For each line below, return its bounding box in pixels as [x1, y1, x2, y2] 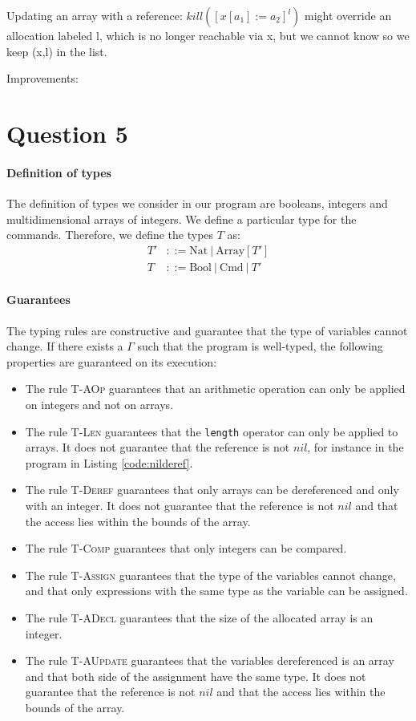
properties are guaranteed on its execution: [6, 353, 217, 370]
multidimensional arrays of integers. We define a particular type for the [6, 210, 357, 227]
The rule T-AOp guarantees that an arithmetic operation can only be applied [25, 380, 406, 397]
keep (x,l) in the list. [6, 43, 107, 59]
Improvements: [6, 70, 79, 87]
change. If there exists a [6, 338, 123, 354]
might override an [304, 7, 392, 23]
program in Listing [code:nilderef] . [25, 454, 193, 471]
